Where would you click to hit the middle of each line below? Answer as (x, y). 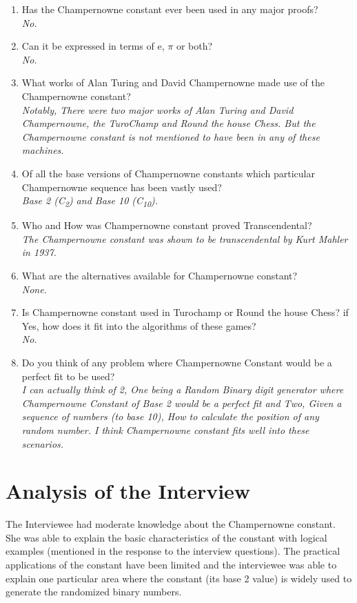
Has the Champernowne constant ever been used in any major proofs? (170, 9)
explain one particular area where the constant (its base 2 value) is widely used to (179, 578)
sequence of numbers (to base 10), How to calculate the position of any (170, 416)
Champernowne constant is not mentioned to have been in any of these (171, 136)
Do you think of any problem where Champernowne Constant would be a (177, 362)
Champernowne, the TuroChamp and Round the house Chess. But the (169, 123)
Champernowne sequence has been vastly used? (122, 187)
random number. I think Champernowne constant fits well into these (165, 429)
